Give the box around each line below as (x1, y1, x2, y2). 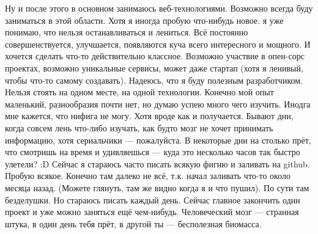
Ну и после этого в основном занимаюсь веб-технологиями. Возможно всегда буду (5, 2, 313, 14)
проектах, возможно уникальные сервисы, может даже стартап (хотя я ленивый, (5, 61, 303, 74)
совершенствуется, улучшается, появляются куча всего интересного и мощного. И (5, 37, 311, 50)
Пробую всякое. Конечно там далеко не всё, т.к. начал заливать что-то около (5, 169, 290, 182)
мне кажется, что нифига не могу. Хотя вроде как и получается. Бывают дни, (5, 109, 294, 122)
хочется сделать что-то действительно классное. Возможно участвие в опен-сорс (5, 49, 305, 62)
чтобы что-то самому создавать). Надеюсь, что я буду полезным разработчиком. (5, 73, 303, 86)
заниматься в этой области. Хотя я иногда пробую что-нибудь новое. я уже (5, 13, 284, 26)
